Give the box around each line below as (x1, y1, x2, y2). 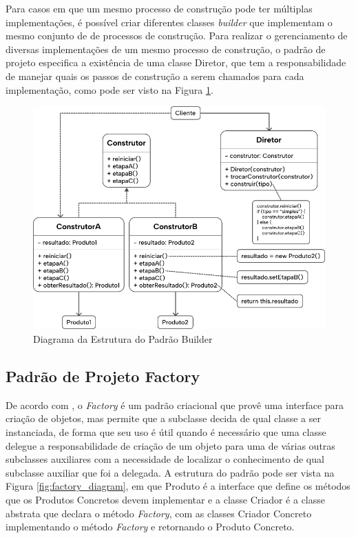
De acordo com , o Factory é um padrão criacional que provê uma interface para (6, 397, 344, 412)
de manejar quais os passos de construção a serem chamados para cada (6, 68, 304, 83)
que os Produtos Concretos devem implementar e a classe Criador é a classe (6, 492, 326, 507)
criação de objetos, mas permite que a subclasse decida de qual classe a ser (6, 411, 321, 426)
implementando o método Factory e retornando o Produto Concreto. (6, 519, 295, 534)
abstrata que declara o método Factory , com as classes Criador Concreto (6, 506, 312, 520)
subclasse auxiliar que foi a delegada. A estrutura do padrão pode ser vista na (6, 465, 335, 479)
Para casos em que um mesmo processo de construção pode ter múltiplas (6, 1, 313, 15)
